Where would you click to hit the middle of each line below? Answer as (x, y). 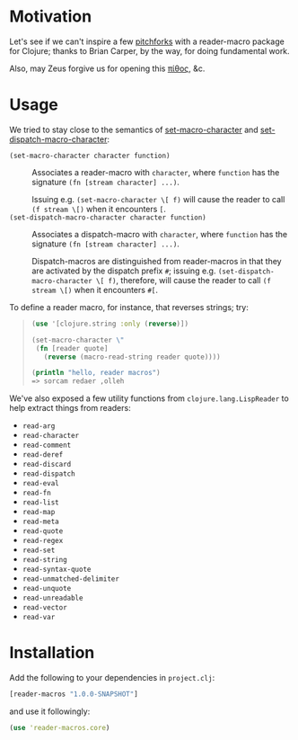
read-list (41, 503)
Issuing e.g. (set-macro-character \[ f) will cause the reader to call (158, 199)
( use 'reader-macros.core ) (60, 727)
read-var (39, 618)
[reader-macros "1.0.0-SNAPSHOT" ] (74, 694)
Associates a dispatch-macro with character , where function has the (160, 234)
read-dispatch (48, 474)
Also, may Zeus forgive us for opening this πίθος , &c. (107, 68)
